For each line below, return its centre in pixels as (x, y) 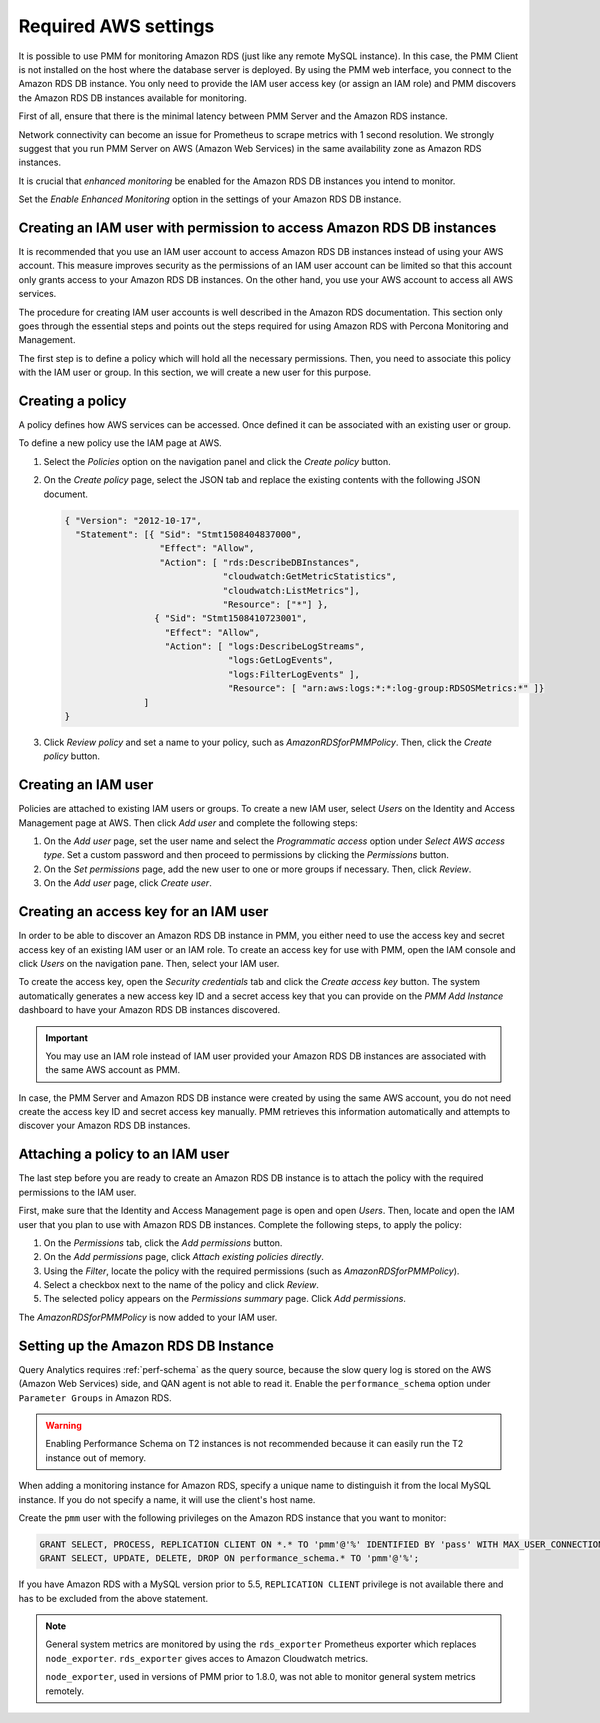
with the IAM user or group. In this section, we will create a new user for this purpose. (195, 372)
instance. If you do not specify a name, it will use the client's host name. (167, 1499)
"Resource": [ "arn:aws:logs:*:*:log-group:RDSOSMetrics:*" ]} (386, 688)
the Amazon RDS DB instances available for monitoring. (132, 97)
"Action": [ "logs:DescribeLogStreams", (265, 646)
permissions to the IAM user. (77, 1192)
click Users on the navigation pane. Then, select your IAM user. (149, 963)
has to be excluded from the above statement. (113, 1598)
